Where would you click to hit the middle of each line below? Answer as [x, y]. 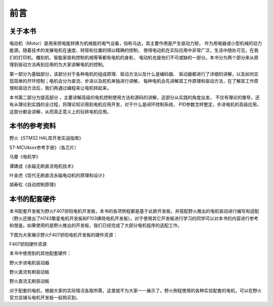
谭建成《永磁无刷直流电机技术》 [42, 166]
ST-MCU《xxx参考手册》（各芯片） [44, 147]
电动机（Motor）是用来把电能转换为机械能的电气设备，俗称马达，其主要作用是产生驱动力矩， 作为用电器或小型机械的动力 [136, 44]
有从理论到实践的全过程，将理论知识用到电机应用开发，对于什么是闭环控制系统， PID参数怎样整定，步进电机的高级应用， [135, 104]
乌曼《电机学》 [25, 157]
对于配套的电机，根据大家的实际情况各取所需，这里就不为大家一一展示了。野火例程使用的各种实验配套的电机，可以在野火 [135, 290]
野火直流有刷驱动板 [29, 272]
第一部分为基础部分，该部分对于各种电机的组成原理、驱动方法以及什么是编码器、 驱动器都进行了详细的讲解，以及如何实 [134, 74]
